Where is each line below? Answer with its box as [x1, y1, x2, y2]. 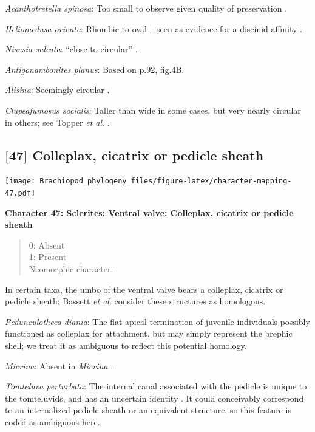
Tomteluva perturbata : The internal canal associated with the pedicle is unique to [5, 380, 307, 393]
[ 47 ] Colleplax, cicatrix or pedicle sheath [5, 145, 264, 164]
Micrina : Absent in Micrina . [5, 359, 113, 372]
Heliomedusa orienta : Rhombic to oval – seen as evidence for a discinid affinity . [5, 22, 302, 35]
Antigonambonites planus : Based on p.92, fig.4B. [5, 63, 185, 75]
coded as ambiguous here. [5, 415, 100, 428]
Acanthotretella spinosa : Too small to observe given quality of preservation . [5, 2, 288, 14]
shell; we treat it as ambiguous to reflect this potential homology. [5, 339, 247, 352]
